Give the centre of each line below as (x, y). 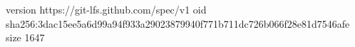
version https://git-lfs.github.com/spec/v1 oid (106, 9)
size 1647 (25, 37)
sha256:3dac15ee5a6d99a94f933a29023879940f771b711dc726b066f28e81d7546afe (178, 23)
